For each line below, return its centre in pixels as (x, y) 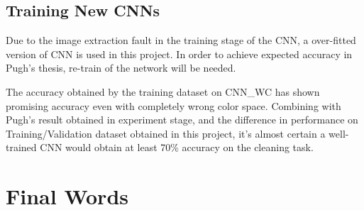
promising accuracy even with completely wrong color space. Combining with (173, 105)
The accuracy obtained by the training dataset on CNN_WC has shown (163, 91)
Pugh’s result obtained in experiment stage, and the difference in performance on (182, 120)
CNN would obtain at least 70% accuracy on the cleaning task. (177, 147)
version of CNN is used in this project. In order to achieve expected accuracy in (179, 54)
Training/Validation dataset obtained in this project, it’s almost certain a (166, 133)
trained (21, 147)
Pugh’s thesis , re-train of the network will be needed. (121, 68)
